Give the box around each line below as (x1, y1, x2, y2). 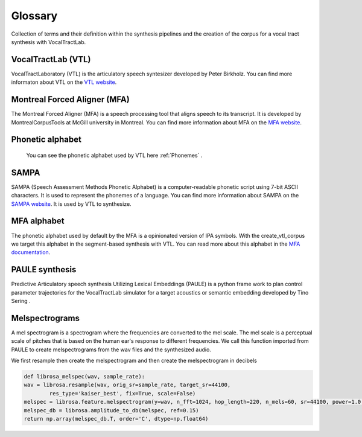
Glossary (11, 9, 58, 22)
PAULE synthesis (11, 264, 77, 275)
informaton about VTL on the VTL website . (11, 78, 117, 86)
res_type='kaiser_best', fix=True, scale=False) (49, 390, 196, 397)
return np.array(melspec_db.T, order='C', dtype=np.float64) (24, 415, 209, 423)
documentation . (11, 249, 51, 256)
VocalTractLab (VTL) (11, 54, 91, 65)
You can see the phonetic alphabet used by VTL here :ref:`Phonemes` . (26, 152, 203, 159)
